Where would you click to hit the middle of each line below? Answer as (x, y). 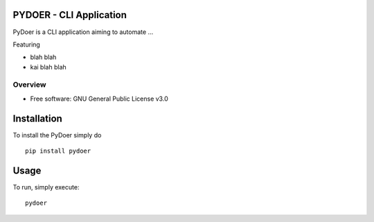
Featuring (27, 44)
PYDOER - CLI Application (70, 15)
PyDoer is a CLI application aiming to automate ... (83, 32)
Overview (29, 85)
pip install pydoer (58, 151)
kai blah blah (48, 67)
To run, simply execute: (46, 187)
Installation (37, 118)
